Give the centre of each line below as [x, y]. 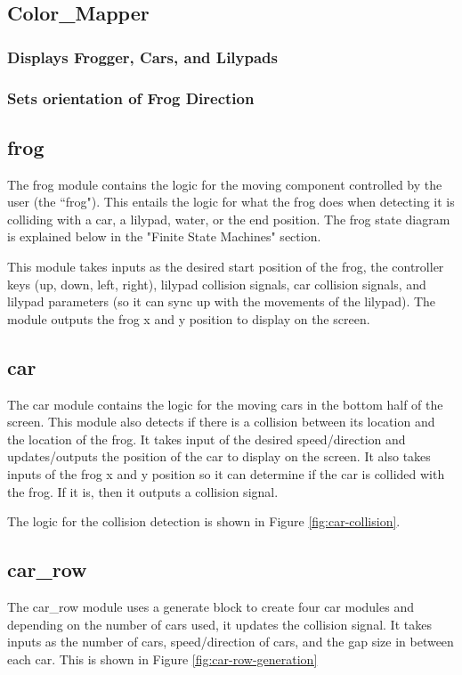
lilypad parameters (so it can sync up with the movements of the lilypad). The [222, 301]
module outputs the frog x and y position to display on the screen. [189, 318]
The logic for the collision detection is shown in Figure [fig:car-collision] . [204, 521]
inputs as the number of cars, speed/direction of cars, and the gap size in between [231, 642]
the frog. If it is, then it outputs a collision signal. [143, 491]
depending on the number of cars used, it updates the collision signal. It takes [219, 624]
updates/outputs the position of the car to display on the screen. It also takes [219, 456]
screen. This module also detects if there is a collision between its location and [221, 422]
